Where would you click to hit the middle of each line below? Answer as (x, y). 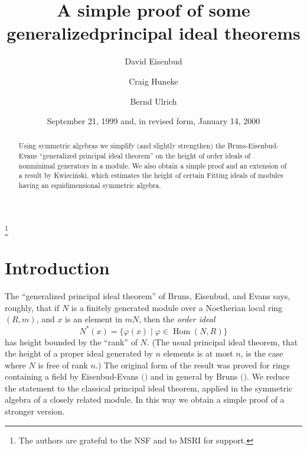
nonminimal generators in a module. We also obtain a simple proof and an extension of (153, 165)
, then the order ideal (177, 319)
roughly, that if (32, 307)
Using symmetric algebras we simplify (76, 146)
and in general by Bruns (194, 376)
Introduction (57, 268)
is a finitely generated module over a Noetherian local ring (177, 307)
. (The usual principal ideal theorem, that (222, 341)
